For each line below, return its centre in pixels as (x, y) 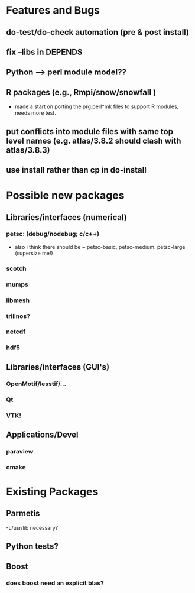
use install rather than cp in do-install (76, 170)
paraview (20, 451)
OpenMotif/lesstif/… (36, 384)
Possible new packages (65, 195)
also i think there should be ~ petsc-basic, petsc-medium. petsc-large (100, 247)
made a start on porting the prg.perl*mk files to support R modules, (97, 106)
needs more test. (35, 113)
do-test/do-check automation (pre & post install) (98, 32)
